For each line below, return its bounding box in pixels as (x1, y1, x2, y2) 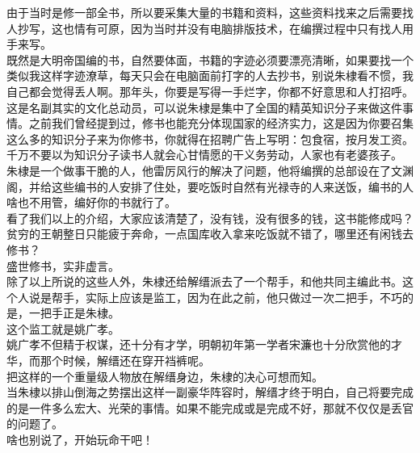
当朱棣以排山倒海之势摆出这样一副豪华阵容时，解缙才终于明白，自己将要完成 (6, 384, 414, 401)
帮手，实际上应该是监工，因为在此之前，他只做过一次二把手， (51, 288, 380, 305)
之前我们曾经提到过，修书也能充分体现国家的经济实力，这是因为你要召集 (28, 115, 414, 132)
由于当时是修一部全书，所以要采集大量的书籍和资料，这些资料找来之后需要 (6, 4, 402, 20)
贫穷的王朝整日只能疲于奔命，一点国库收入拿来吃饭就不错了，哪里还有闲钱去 (6, 225, 414, 242)
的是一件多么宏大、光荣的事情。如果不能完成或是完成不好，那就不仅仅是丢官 (6, 399, 414, 416)
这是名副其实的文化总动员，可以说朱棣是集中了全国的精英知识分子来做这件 (6, 99, 402, 115)
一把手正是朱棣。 (28, 304, 120, 321)
